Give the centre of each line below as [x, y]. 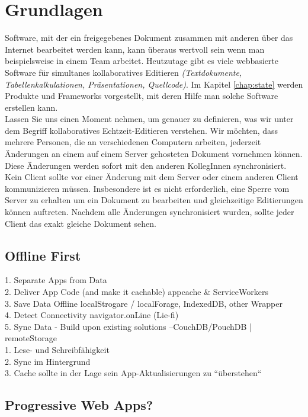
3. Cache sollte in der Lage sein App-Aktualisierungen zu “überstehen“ [133, 373]
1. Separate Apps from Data [56, 280]
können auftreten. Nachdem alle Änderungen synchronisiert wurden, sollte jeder [150, 212]
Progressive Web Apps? [79, 405]
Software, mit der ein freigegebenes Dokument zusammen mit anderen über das [149, 38]
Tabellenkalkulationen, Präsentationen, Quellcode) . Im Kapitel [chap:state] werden [154, 84]
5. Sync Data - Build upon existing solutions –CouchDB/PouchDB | [128, 326]
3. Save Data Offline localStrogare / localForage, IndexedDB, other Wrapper [144, 303]
